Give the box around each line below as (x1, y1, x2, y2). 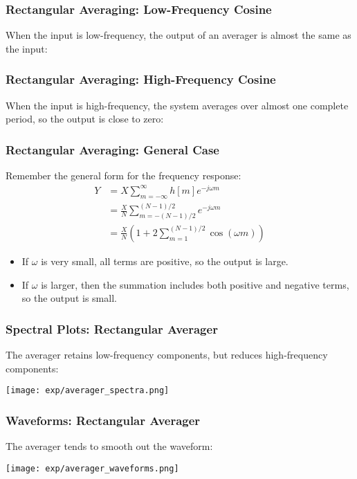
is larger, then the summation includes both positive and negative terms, (41, 277, 349, 291)
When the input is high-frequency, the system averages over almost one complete (6, 98, 349, 112)
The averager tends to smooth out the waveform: (6, 439, 213, 453)
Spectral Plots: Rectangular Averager (6, 320, 218, 337)
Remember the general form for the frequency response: (6, 168, 241, 183)
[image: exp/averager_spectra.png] (6, 386, 170, 396)
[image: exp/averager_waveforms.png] (6, 463, 179, 473)
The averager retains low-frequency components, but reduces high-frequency (6, 347, 328, 361)
